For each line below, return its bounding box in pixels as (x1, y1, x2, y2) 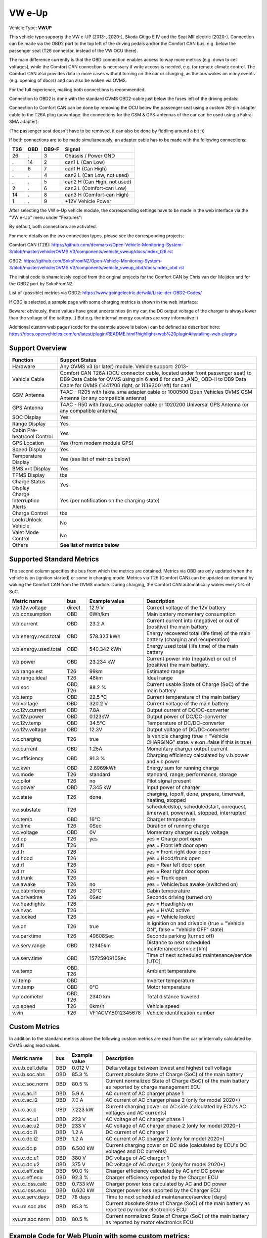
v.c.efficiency (12, 755, 44, 762)
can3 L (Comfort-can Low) (65, 185, 127, 192)
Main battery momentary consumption (146, 611, 236, 618)
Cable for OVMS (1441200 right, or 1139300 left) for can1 (60, 382, 191, 389)
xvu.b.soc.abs (12, 1071, 45, 1078)
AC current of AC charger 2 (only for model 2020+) (105, 1135, 225, 1142)
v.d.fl (12, 842, 24, 849)
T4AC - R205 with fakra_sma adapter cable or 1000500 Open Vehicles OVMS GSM (60, 389, 252, 396)
